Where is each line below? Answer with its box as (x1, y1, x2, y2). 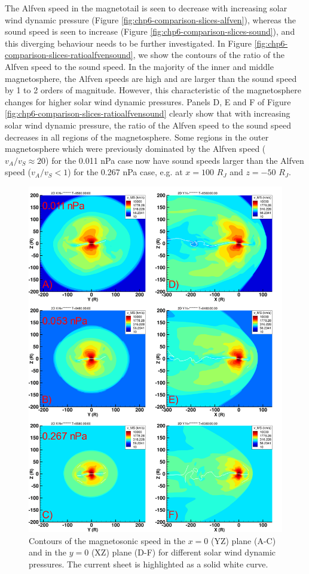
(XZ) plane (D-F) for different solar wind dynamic (91, 546, 276, 558)
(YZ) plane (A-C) (210, 534, 276, 546)
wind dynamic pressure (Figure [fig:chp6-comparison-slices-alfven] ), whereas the (5, 13, 296, 26)
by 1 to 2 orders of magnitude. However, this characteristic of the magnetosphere (5, 84, 301, 96)
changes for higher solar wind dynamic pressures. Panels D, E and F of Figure (5, 95, 291, 108)
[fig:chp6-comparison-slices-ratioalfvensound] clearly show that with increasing (5, 107, 290, 120)
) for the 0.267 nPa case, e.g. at (68, 166, 183, 178)
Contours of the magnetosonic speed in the (29, 534, 185, 546)
